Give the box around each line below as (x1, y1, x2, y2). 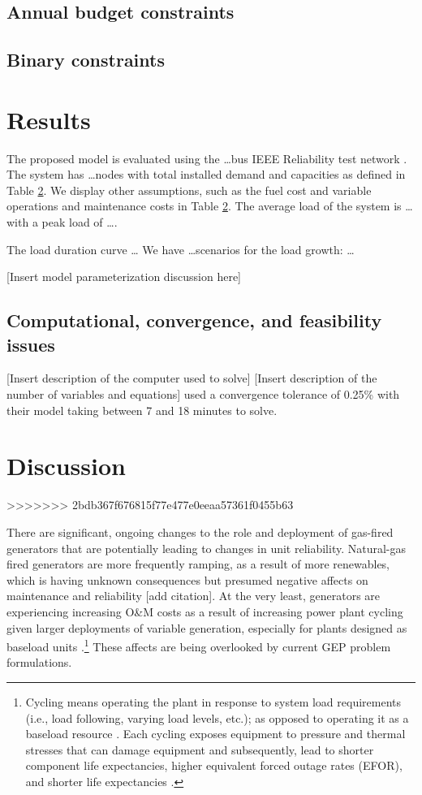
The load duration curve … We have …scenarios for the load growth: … (6, 240, 355, 257)
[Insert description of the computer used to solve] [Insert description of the (6, 369, 377, 387)
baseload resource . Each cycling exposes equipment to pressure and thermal (25, 725, 406, 742)
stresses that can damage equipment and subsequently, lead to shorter (25, 741, 374, 758)
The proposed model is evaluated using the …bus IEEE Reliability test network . (6, 149, 407, 166)
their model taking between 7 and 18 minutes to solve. (6, 401, 278, 418)
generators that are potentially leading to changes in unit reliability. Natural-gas (6, 539, 407, 556)
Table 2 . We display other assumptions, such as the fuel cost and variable (6, 181, 372, 198)
